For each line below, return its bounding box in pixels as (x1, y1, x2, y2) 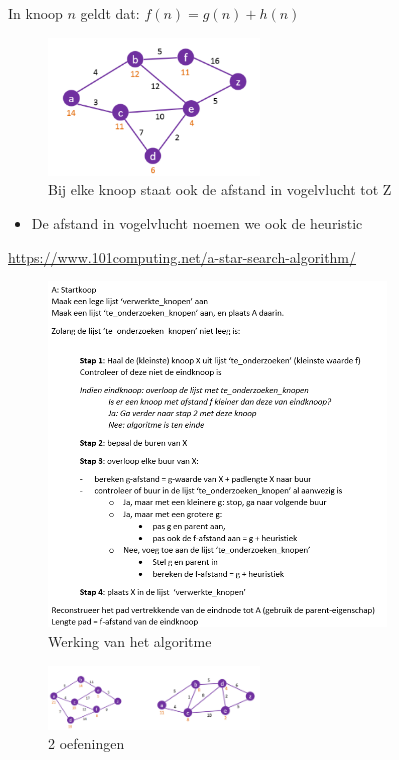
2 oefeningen (48, 733, 125, 754)
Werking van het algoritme (48, 630, 212, 651)
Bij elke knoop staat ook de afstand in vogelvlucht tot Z (48, 179, 392, 200)
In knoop (8, 3, 63, 23)
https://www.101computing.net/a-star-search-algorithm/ (8, 246, 357, 267)
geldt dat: (80, 3, 140, 23)
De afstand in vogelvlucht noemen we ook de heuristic (31, 212, 363, 233)
